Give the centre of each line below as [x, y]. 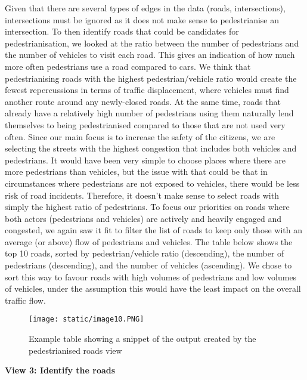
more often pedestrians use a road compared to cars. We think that [128, 66]
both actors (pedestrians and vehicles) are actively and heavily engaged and [143, 218]
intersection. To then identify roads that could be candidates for [122, 31]
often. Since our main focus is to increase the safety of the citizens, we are [140, 136]
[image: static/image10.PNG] [86, 319]
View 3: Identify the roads [60, 370]
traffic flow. [25, 300]
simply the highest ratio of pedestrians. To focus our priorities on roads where [147, 207]
